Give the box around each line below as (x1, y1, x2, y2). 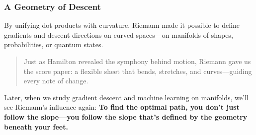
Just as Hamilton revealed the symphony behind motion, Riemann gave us (23, 56, 251, 66)
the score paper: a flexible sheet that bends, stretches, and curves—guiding (23, 66, 252, 76)
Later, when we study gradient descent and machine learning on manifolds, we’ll (4, 92, 249, 102)
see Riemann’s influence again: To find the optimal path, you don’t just (4, 102, 240, 112)
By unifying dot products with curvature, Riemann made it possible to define (4, 20, 240, 30)
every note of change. (23, 75, 88, 86)
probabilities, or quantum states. (4, 39, 103, 50)
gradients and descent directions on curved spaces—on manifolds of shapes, (4, 29, 233, 40)
